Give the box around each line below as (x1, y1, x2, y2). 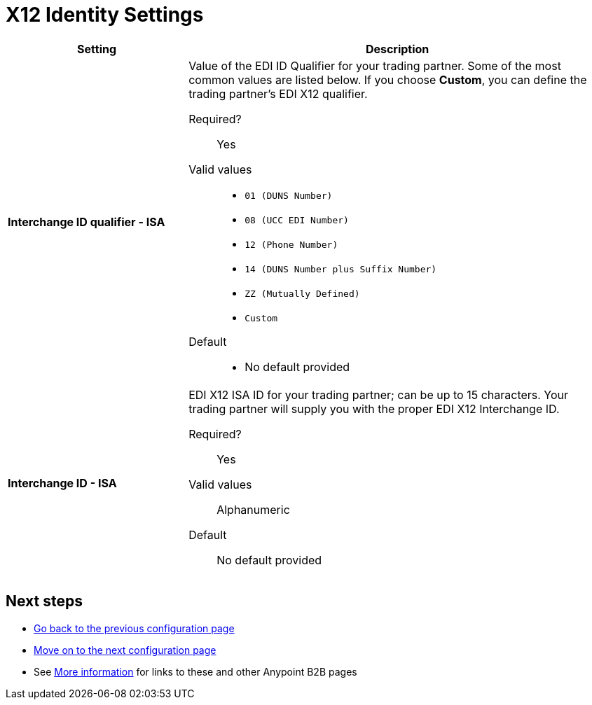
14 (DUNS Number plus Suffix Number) (245, 263, 437, 274)
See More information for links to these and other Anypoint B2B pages (34, 665, 357, 678)
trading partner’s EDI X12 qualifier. (188, 86, 368, 101)
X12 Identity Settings (6, 3, 204, 27)
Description (365, 41, 429, 56)
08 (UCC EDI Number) (245, 214, 349, 225)
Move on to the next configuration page (34, 643, 216, 656)
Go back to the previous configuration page (34, 622, 235, 634)
